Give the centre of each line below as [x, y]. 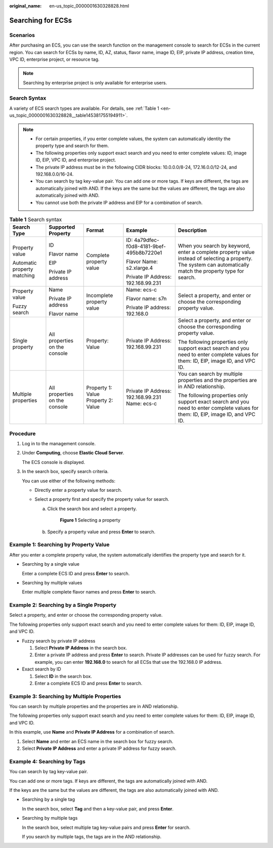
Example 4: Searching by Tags [48, 761]
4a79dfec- [147, 240]
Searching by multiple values [52, 582]
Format [95, 230]
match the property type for [211, 271]
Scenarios [22, 35]
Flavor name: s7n [146, 299]
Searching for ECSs [41, 20]
